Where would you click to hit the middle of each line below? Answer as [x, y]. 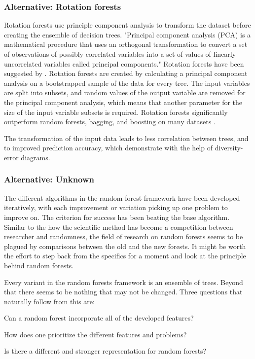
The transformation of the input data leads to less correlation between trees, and [126, 138]
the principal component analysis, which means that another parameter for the [123, 102]
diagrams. [36, 157]
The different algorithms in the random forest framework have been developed [122, 197]
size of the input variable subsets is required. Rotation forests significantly [116, 112]
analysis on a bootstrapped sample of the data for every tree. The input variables [127, 83]
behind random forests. [39, 265]
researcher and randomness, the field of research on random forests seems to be [124, 236]
